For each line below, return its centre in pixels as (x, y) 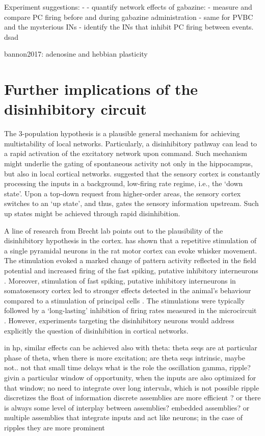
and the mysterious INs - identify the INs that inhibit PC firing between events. (129, 27)
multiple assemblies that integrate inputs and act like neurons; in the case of (123, 417)
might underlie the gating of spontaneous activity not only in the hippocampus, (128, 163)
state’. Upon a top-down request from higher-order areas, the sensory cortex (123, 193)
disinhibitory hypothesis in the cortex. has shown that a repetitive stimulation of (130, 240)
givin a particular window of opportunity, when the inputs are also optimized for (130, 377)
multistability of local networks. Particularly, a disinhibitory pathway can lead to (131, 143)
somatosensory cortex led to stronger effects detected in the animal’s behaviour (128, 290)
